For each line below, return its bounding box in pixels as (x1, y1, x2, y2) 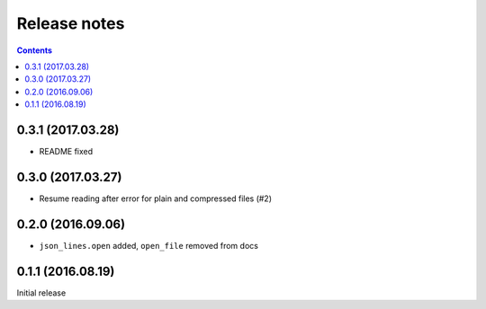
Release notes (16, 13, 125, 33)
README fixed (39, 146, 94, 157)
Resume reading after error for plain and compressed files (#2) (39, 193, 273, 204)
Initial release (16, 287, 67, 298)
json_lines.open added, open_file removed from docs (39, 240, 258, 251)
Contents (16, 45, 53, 56)
